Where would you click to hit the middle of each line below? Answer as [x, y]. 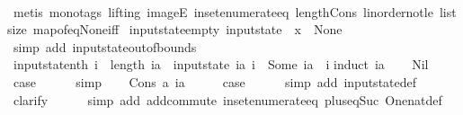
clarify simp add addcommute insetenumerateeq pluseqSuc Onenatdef [227, 99]
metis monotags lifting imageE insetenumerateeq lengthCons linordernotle [223, 11]
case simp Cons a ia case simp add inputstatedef [215, 81]
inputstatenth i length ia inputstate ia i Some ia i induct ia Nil [221, 64]
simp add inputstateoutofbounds [105, 46]
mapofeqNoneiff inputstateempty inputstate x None [187, 29]
